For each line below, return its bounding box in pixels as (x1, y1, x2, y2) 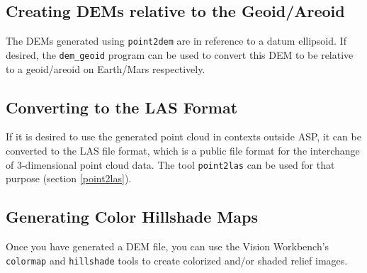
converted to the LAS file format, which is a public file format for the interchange (6, 143, 360, 157)
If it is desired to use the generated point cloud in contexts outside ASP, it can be (6, 129, 361, 144)
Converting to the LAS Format (6, 96, 238, 118)
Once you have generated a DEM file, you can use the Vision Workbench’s (6, 238, 329, 253)
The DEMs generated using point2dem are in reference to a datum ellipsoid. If (6, 33, 346, 48)
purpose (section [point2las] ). (6, 171, 132, 186)
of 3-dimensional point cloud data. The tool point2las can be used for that (6, 157, 335, 172)
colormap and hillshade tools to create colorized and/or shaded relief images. (6, 252, 348, 267)
